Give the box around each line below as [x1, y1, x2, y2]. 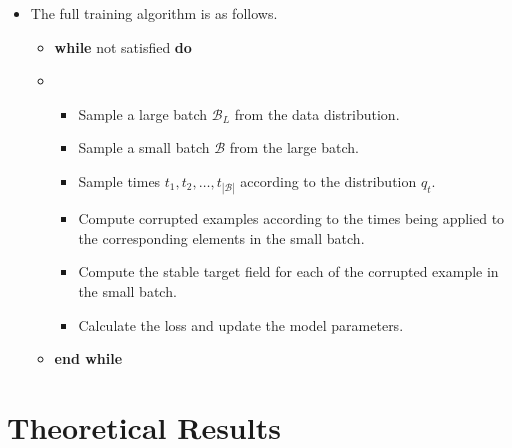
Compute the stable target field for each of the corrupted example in [78, 261, 499, 282]
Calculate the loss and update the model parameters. [78, 314, 404, 335]
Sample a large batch [78, 103, 208, 124]
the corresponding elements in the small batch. [78, 227, 365, 248]
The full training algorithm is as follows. [30, 3, 278, 23]
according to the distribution [240, 170, 417, 191]
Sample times [78, 170, 161, 191]
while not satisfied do [54, 36, 192, 57]
